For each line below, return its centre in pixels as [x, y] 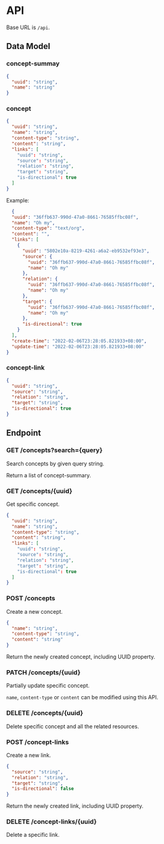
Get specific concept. [33, 504]
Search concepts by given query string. [55, 464]
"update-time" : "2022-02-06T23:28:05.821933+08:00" [78, 347]
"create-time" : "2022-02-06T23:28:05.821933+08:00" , [79, 341]
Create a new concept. [35, 611]
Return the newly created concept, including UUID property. [81, 657]
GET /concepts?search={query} [55, 450]
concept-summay [33, 64]
